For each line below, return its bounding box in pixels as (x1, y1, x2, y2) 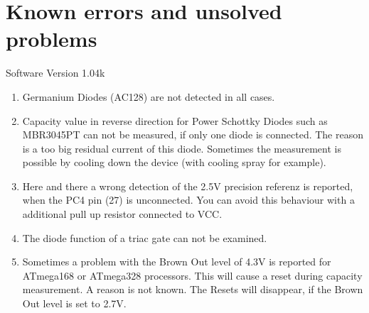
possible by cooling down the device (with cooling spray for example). (22, 155, 326, 170)
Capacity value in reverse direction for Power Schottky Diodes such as (22, 113, 328, 128)
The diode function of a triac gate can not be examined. (22, 230, 267, 245)
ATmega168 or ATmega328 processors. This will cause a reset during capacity (22, 268, 363, 282)
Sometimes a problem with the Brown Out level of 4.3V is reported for (22, 254, 331, 269)
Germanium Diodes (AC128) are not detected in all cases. (22, 89, 275, 104)
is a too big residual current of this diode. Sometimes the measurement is (22, 141, 341, 155)
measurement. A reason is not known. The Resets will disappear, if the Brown (22, 282, 363, 297)
